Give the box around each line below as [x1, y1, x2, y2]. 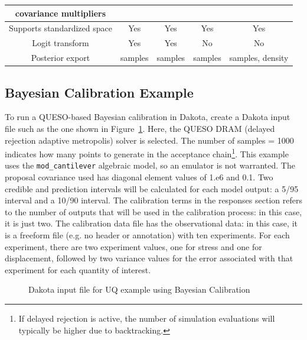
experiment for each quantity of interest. [5, 263, 151, 276]
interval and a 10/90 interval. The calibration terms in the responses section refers [5, 194, 302, 206]
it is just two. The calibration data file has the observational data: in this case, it [5, 217, 298, 229]
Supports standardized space [9, 22, 112, 34]
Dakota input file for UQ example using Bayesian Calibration [28, 283, 250, 296]
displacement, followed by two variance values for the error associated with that [5, 252, 293, 264]
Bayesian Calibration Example [5, 83, 194, 101]
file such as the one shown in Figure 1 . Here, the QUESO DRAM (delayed [5, 122, 275, 134]
